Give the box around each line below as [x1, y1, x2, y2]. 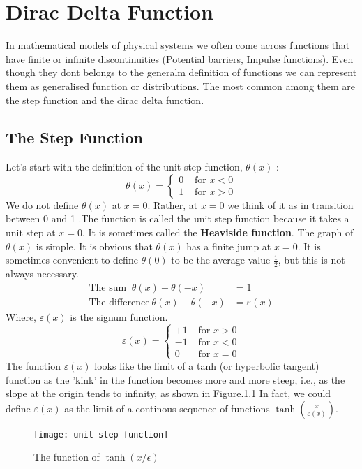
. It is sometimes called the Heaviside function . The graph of [82, 225, 354, 240]
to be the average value [171, 252, 271, 267]
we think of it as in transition [227, 197, 354, 212]
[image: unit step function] [33, 429, 169, 440]
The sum [89, 282, 127, 293]
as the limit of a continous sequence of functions [64, 401, 270, 415]
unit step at [6, 225, 56, 240]
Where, [6, 309, 36, 324]
